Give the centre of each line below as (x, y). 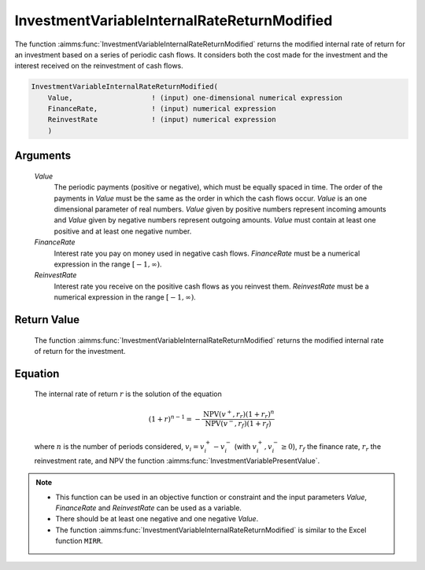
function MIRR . (79, 541)
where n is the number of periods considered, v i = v (119, 447)
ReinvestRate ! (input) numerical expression (162, 120)
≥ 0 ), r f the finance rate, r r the (331, 447)
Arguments (43, 156)
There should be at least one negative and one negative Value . (157, 519)
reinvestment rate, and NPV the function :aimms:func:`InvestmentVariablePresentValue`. (177, 461)
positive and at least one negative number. (123, 231)
